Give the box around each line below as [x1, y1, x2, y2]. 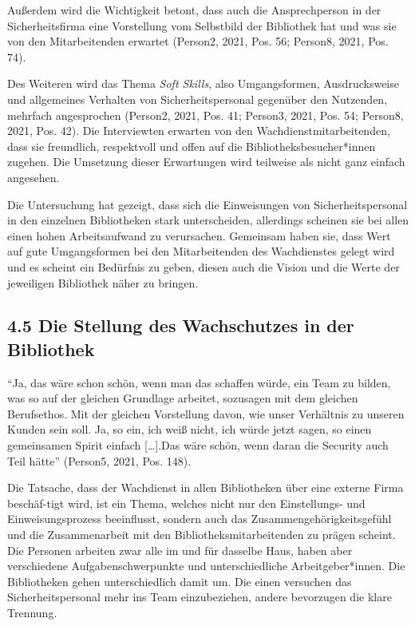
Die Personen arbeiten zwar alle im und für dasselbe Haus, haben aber [7, 541, 353, 558]
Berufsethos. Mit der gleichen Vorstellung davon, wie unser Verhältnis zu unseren [7, 405, 405, 422]
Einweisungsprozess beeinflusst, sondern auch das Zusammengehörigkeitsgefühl [7, 510, 392, 527]
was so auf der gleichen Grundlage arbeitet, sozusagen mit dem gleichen [7, 390, 358, 406]
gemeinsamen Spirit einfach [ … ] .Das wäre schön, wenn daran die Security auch [7, 437, 389, 454]
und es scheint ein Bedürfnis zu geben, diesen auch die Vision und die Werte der [7, 258, 400, 275]
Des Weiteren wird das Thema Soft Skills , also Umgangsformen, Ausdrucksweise [7, 75, 399, 92]
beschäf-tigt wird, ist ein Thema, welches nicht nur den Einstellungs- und [7, 494, 366, 511]
